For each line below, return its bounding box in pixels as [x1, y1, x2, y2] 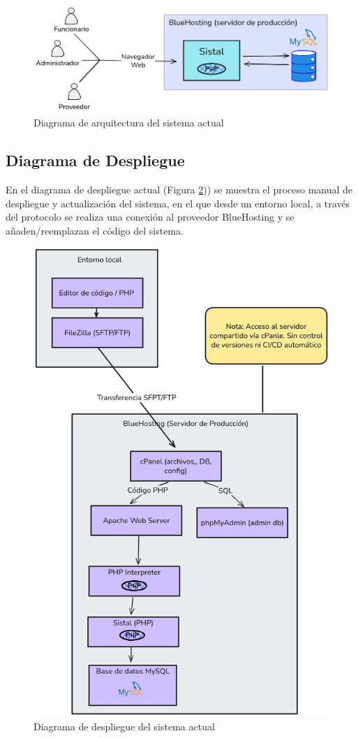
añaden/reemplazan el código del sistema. [6, 223, 184, 237]
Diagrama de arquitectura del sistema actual [33, 115, 224, 130]
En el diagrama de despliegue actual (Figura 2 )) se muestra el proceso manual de [6, 182, 353, 196]
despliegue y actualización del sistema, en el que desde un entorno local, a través [6, 195, 350, 210]
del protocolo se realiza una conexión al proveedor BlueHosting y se [6, 209, 294, 224]
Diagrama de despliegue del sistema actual [33, 719, 215, 734]
